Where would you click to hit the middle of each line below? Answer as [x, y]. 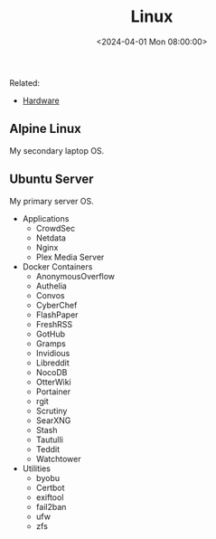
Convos [50, 295]
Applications [46, 218]
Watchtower [58, 459]
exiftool [50, 497]
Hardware [41, 100]
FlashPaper [57, 315]
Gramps [51, 343]
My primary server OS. [52, 201]
